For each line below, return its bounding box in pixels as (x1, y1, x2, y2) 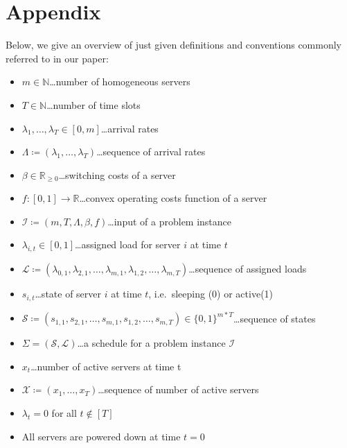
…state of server (35, 286, 102, 301)
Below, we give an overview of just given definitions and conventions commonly (6, 37, 341, 52)
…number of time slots (46, 97, 141, 112)
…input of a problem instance (107, 214, 232, 228)
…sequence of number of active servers (98, 382, 259, 397)
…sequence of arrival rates (96, 144, 206, 159)
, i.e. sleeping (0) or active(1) (148, 286, 274, 301)
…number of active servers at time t (30, 359, 181, 373)
